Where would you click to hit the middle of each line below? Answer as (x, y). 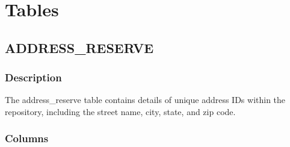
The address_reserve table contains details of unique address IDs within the (145, 100)
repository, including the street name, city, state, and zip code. (120, 111)
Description (33, 77)
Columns (27, 138)
